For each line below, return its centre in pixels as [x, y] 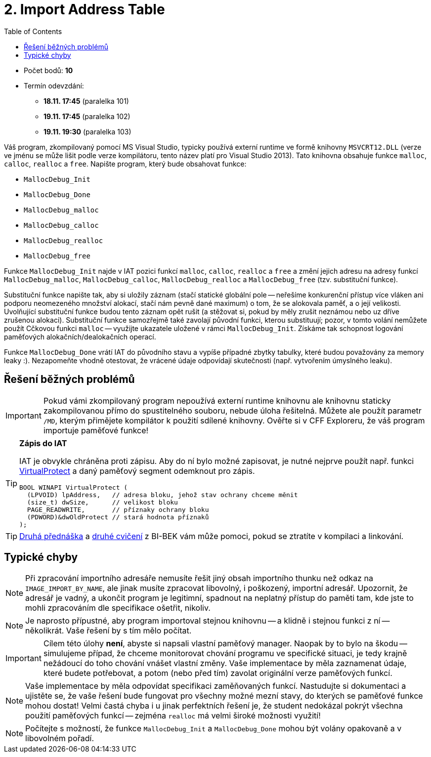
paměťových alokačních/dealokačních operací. [80, 336]
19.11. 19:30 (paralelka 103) [87, 131]
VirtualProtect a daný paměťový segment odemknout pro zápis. [137, 471]
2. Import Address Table [85, 9]
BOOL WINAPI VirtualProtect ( [74, 487]
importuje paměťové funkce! [96, 430]
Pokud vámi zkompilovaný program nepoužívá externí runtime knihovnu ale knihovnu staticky [217, 400]
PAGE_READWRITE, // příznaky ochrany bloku [118, 509]
